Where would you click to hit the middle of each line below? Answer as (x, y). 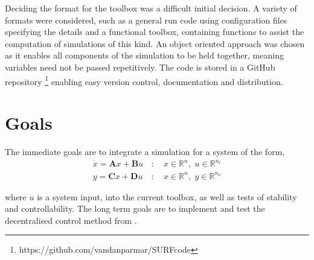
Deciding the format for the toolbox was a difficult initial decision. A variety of (151, 8)
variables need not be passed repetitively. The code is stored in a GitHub (140, 67)
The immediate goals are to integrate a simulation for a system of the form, (145, 151)
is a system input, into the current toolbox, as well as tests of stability (167, 196)
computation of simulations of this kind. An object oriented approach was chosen (155, 43)
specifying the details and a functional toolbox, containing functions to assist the (155, 32)
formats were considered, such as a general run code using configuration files (146, 20)
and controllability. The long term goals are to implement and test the (135, 208)
